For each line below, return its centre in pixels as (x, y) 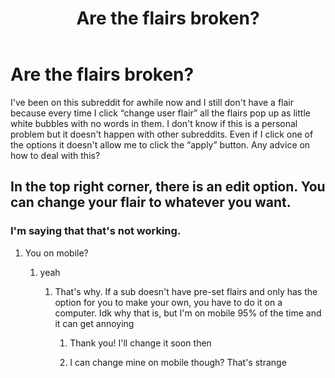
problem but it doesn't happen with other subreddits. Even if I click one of (162, 134)
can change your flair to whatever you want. (151, 202)
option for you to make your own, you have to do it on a (168, 302)
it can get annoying (94, 323)
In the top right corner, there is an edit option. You (168, 187)
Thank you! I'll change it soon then (140, 343)
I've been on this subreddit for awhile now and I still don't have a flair (152, 102)
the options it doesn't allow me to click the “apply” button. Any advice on (160, 144)
